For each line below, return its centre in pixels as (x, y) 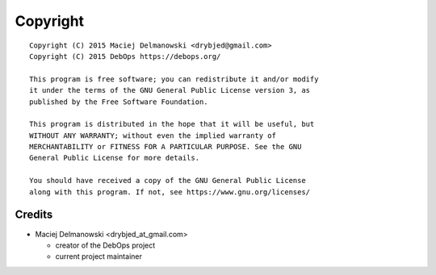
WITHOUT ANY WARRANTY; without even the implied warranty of (153, 135)
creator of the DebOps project (105, 245)
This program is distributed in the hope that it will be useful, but (172, 124)
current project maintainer (99, 256)
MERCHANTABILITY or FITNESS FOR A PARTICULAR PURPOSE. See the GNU (166, 147)
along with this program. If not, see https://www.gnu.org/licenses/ (170, 192)
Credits (34, 215)
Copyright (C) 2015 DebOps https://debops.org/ (125, 56)
